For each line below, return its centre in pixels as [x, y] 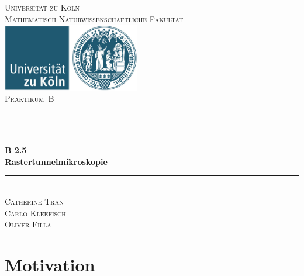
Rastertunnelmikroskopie [56, 161]
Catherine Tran [34, 201]
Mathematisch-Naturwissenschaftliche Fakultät [94, 18]
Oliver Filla [28, 224]
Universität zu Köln [42, 7]
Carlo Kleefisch [35, 213]
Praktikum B [30, 99]
